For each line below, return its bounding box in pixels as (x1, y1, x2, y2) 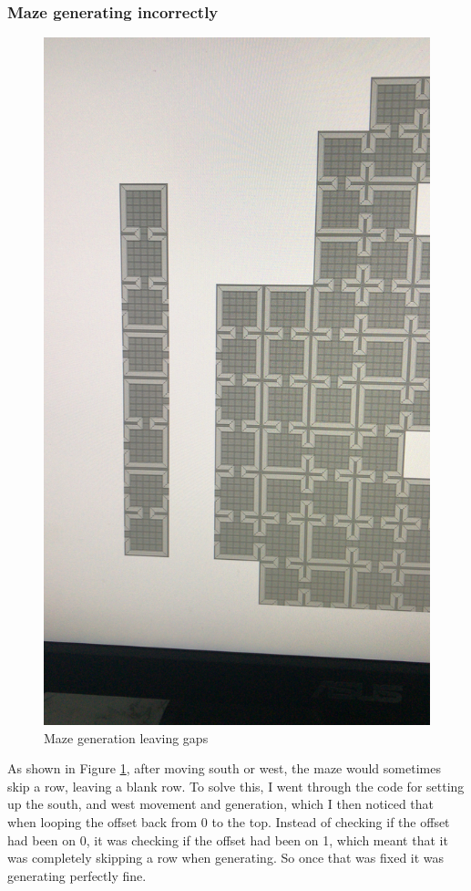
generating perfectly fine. (7, 865, 147, 885)
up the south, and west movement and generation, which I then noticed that (7, 794, 435, 813)
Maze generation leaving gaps (44, 728, 209, 747)
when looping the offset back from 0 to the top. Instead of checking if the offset (7, 812, 450, 831)
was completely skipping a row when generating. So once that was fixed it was (7, 848, 445, 867)
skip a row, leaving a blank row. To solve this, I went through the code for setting (7, 776, 465, 795)
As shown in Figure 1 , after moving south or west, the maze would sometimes (7, 759, 441, 778)
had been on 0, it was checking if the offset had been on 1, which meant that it (7, 830, 448, 849)
